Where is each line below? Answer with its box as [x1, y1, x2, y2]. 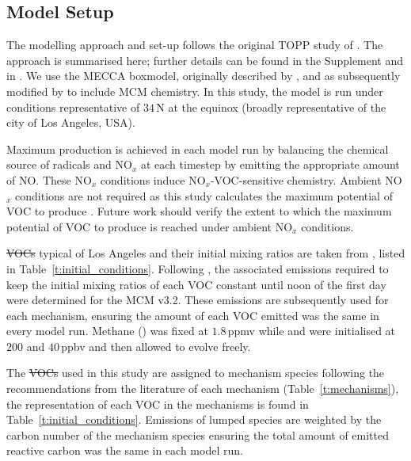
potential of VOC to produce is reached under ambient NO [6, 218, 293, 234]
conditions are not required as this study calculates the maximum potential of [15, 187, 393, 204]
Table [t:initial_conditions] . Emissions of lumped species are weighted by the [6, 411, 382, 428]
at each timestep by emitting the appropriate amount [140, 156, 400, 173]
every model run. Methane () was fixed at [6, 322, 208, 339]
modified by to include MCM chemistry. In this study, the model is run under [6, 82, 383, 99]
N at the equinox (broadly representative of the [156, 98, 386, 115]
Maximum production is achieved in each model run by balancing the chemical [6, 140, 389, 157]
